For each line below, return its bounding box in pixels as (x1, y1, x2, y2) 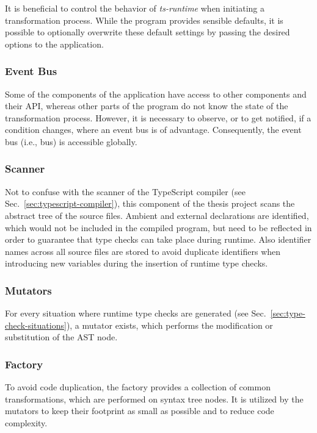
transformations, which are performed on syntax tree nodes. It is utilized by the (5, 392, 304, 405)
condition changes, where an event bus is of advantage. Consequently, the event (5, 123, 302, 136)
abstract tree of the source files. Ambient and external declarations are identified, (5, 209, 309, 221)
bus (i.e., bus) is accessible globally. (5, 135, 137, 148)
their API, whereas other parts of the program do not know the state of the (5, 99, 288, 112)
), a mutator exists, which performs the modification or (66, 318, 273, 331)
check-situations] (5, 318, 67, 331)
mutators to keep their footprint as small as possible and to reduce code (5, 404, 274, 417)
